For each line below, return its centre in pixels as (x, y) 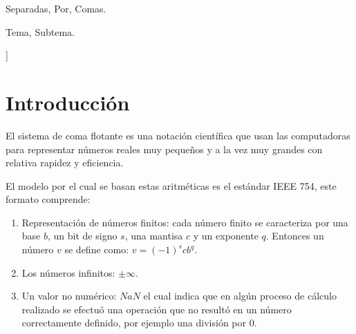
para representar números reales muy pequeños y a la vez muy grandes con (164, 149)
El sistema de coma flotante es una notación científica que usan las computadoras (178, 135)
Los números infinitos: (68, 272)
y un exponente (226, 236)
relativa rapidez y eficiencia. (65, 163)
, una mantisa (154, 236)
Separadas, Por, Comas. (56, 8)
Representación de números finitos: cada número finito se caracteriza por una (185, 222)
